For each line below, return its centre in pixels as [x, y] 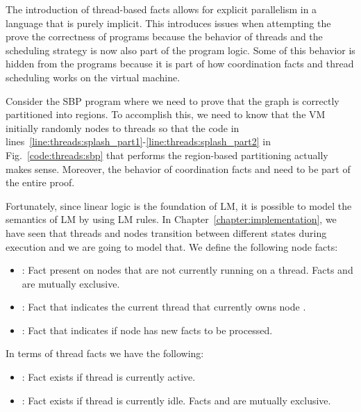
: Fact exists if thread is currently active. [109, 377]
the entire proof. [40, 182]
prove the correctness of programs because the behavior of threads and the [164, 36]
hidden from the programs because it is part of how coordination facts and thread [180, 64]
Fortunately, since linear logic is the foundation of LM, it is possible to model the [179, 205]
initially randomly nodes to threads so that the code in [123, 127]
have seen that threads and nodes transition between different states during [166, 232]
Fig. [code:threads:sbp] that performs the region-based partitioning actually [167, 155]
